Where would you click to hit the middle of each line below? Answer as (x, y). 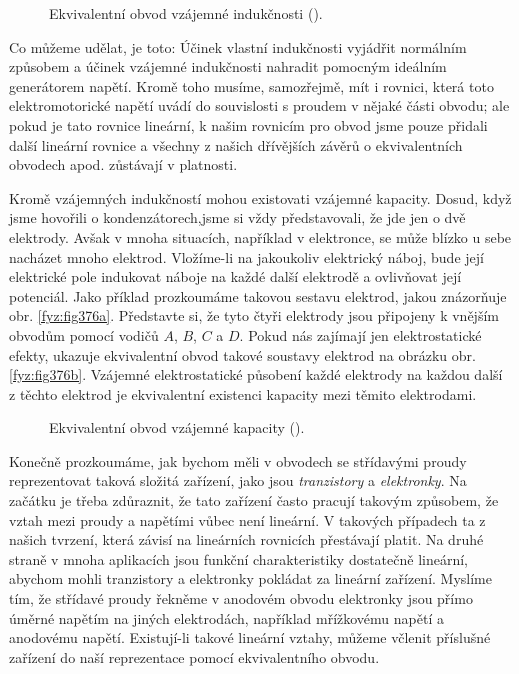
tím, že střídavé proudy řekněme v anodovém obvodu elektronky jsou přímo (241, 598)
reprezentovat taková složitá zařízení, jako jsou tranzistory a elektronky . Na (238, 480)
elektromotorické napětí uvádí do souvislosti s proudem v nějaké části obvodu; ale (259, 105)
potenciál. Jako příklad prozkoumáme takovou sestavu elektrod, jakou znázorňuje (258, 295)
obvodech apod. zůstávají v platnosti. (123, 164)
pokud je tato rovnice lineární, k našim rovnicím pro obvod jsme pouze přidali (248, 124)
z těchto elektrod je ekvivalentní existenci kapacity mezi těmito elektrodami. (243, 393)
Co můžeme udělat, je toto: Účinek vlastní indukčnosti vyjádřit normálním (238, 46)
